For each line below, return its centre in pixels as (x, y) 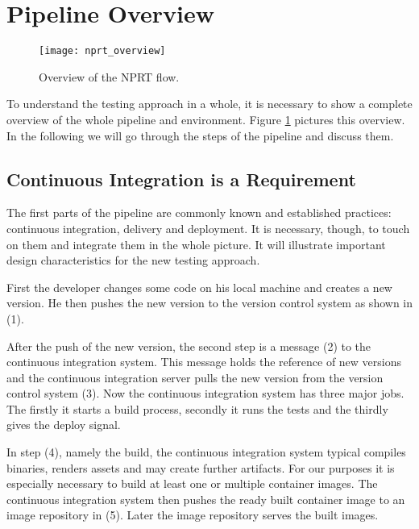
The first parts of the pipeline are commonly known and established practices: (199, 212)
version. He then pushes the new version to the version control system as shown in (210, 303)
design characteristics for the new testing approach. (133, 260)
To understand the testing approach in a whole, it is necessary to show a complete (209, 104)
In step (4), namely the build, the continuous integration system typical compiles (206, 452)
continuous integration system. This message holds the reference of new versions (204, 362)
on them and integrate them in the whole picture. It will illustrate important (196, 244)
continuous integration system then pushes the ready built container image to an (206, 499)
